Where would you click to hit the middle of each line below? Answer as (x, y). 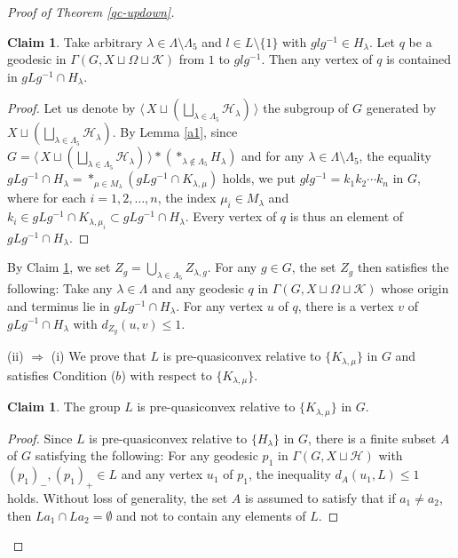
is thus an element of (347, 216)
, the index (187, 198)
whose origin (415, 288)
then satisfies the (403, 267)
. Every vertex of (231, 216)
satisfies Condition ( (62, 375)
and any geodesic (197, 288)
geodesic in (37, 59)
